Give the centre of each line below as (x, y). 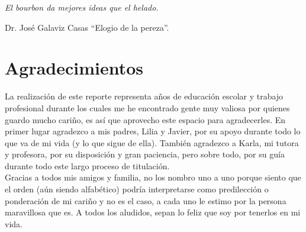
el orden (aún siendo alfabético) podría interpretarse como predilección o (137, 189)
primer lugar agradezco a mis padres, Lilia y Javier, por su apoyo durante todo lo (153, 131)
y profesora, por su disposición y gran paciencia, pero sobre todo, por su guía (145, 154)
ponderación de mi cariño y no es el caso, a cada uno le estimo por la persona (146, 200)
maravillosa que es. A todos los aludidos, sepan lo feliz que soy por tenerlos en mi (153, 212)
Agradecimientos (74, 68)
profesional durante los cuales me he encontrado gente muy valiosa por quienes (147, 107)
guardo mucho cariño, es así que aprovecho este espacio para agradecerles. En (145, 119)
